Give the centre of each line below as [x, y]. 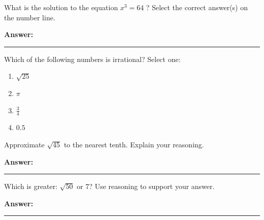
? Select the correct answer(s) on [197, 7]
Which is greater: [31, 186]
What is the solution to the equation [61, 7]
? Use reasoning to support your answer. [152, 186]
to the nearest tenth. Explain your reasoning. [134, 144]
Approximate [24, 144]
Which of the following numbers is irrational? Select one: [92, 59]
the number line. [30, 17]
